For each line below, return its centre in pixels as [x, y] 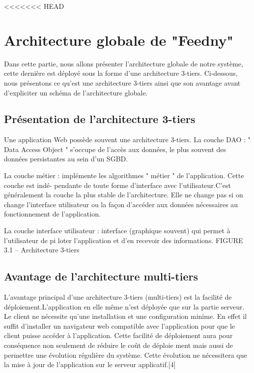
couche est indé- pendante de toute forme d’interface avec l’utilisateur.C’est [117, 185]
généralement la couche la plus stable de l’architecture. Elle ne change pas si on [124, 195]
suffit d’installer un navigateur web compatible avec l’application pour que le [120, 326]
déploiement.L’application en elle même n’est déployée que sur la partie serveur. [124, 306]
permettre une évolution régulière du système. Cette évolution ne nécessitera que [126, 355]
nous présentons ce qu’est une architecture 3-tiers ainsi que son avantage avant [122, 82]
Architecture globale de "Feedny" [119, 40]
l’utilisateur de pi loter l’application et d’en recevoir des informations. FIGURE [124, 240]
